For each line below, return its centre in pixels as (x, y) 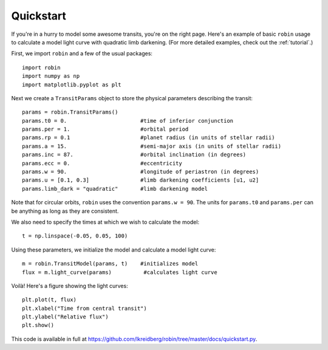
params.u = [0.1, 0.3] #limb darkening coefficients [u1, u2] (141, 180)
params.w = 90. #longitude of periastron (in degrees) (141, 172)
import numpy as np (51, 76)
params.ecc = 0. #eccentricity (102, 163)
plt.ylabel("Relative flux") (65, 317)
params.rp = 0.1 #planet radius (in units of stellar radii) (149, 138)
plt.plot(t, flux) (50, 300)
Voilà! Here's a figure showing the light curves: (70, 286)
